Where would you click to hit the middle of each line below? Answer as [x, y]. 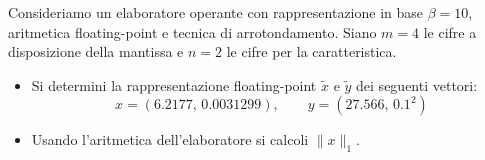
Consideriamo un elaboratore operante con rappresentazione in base [216, 12]
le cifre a [450, 31]
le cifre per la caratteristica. [311, 51]
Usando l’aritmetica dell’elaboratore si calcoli [170, 139]
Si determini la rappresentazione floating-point [174, 84]
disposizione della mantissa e [96, 51]
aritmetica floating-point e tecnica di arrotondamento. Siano [192, 31]
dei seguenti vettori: [417, 84]
